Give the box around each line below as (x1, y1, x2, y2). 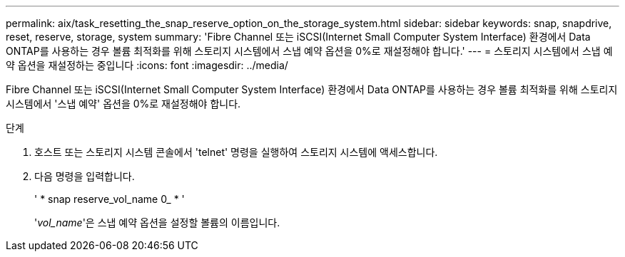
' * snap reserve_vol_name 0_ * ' (34, 193, 185, 205)
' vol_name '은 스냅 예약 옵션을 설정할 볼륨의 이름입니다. (34, 216, 280, 229)
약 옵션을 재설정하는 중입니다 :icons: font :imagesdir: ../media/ (6, 59, 288, 71)
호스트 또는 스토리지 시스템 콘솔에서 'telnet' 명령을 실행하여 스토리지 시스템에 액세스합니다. (34, 146, 438, 158)
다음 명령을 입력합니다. (34, 170, 135, 182)
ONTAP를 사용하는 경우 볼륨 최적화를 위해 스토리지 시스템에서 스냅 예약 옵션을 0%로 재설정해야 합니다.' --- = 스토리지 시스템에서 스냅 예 (6, 45, 613, 57)
